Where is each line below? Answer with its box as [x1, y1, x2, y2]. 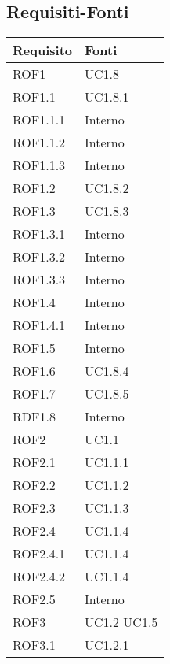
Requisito [13, 41, 73, 60]
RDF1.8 [13, 407, 56, 426]
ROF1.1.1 [13, 110, 66, 129]
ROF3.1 [13, 636, 56, 655]
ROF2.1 [13, 453, 56, 472]
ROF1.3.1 [13, 224, 66, 243]
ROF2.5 [13, 590, 56, 609]
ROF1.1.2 [13, 133, 66, 152]
